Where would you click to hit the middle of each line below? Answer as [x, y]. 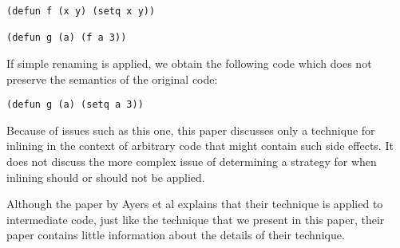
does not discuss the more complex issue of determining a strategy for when [192, 161]
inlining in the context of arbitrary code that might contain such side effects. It [200, 146]
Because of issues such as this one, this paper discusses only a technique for [191, 130]
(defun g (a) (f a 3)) [67, 38]
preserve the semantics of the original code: [112, 79]
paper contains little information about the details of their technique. [176, 235]
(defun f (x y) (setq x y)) [81, 11]
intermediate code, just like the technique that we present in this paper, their [196, 219]
